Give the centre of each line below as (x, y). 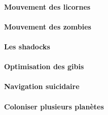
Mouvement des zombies (48, 26)
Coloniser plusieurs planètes (54, 106)
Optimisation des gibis (44, 66)
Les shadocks (27, 46)
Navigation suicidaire (42, 86)
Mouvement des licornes (47, 6)
